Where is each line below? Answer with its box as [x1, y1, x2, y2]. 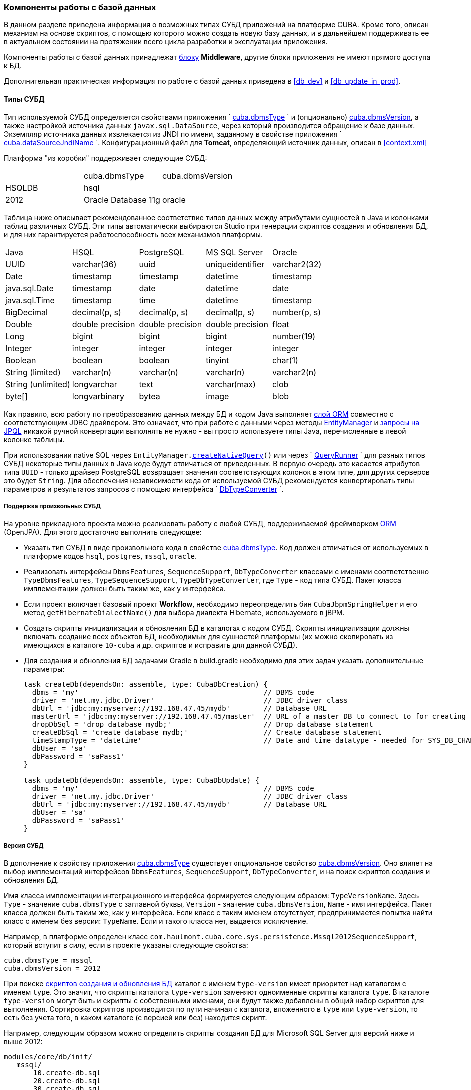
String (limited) [5, 367, 61, 377]
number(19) [272, 331, 316, 341]
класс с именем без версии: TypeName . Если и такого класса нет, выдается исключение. [4, 917, 308, 926]
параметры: [24, 665, 65, 674]
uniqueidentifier [206, 259, 265, 269]
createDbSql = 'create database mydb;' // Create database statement [32, 728, 382, 737]
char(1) [272, 355, 298, 365]
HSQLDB [5, 182, 38, 193]
